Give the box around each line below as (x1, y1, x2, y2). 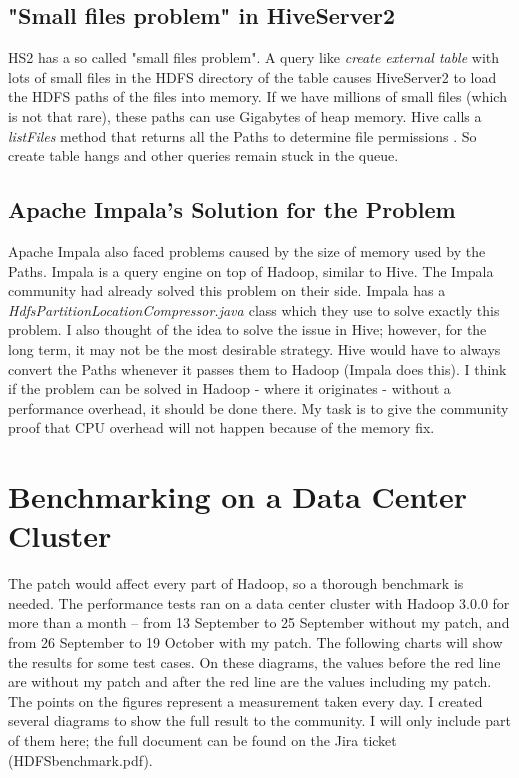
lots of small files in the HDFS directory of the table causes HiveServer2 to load (8, 66, 497, 87)
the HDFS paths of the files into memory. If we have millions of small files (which (8, 86, 507, 107)
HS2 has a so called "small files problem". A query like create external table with (8, 47, 500, 68)
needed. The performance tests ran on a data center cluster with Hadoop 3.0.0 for (8, 592, 510, 613)
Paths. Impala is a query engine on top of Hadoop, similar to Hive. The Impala (8, 260, 494, 281)
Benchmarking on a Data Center (8, 476, 468, 517)
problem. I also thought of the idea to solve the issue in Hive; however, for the (8, 319, 487, 340)
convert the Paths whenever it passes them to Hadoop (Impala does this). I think (8, 358, 507, 379)
